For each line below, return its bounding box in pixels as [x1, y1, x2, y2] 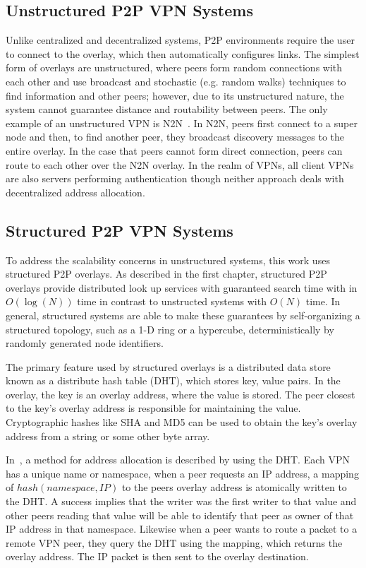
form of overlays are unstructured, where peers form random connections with [6, 60, 343, 75]
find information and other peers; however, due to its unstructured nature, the [6, 88, 344, 102]
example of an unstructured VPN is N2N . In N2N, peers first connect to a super [6, 115, 358, 130]
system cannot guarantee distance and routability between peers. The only [6, 102, 328, 117]
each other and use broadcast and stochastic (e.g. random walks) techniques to [6, 73, 346, 88]
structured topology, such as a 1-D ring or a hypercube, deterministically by [6, 321, 334, 336]
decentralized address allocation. [6, 184, 145, 199]
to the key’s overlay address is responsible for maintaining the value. [6, 401, 301, 415]
